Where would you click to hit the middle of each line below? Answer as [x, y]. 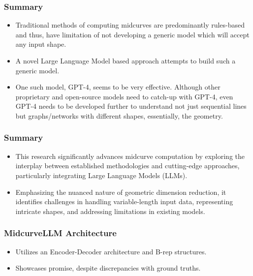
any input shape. [41, 44]
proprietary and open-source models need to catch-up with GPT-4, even [124, 96]
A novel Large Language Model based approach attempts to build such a [126, 61]
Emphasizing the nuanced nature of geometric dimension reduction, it [121, 192]
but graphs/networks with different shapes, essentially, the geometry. [119, 115]
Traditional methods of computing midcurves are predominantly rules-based [130, 25]
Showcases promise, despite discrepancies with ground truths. [108, 268]
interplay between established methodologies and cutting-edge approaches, [127, 166]
